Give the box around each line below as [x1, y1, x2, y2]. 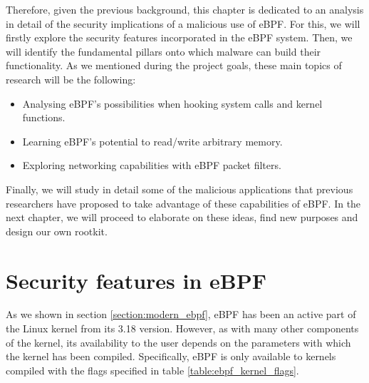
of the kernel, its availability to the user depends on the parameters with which [6, 335, 351, 349]
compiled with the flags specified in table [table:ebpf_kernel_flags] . [6, 362, 299, 377]
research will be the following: [6, 71, 136, 86]
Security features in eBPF [6, 265, 266, 295]
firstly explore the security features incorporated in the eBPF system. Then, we [6, 30, 353, 45]
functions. [22, 110, 66, 125]
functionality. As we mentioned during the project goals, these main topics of [6, 58, 342, 73]
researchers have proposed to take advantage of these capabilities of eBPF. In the [6, 195, 361, 210]
